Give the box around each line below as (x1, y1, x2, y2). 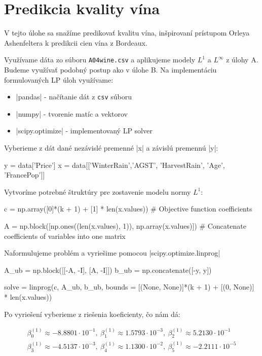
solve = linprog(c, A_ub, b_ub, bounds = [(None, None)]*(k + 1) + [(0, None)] (4, 281, 254, 292)
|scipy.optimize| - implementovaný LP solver (16, 125, 153, 136)
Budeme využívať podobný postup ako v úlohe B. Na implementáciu (4, 64, 217, 75)
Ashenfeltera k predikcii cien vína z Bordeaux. (4, 37, 147, 48)
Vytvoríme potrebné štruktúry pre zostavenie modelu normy (4, 186, 191, 197)
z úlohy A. (226, 54, 258, 65)
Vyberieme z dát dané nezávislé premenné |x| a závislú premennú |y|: (4, 143, 218, 153)
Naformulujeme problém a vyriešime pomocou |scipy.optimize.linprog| (4, 247, 220, 258)
